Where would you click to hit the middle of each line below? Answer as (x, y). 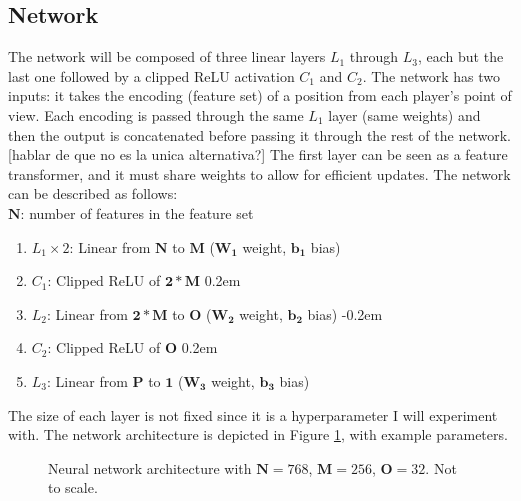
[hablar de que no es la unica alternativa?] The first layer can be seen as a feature (258, 154)
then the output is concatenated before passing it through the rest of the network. (259, 134)
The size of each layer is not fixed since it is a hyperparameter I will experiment (253, 414)
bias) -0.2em (345, 313)
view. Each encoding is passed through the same (156, 114)
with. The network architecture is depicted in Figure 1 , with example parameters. (258, 434)
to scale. (73, 487)
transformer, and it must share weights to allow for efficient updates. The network (259, 173)
